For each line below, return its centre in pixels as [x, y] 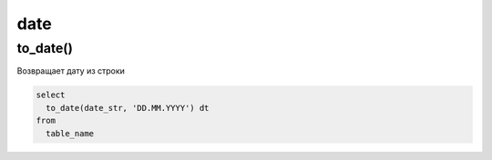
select [51, 95]
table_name [70, 133]
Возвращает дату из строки [71, 71]
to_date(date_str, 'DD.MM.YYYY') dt [128, 108]
